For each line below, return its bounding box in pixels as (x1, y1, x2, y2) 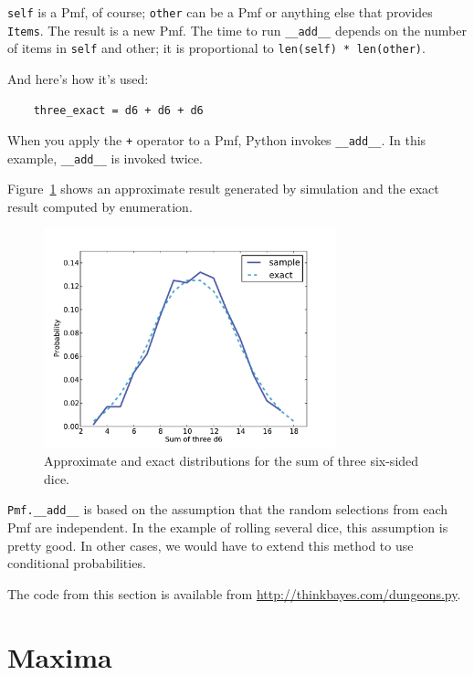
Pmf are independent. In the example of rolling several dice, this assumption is (7, 518, 448, 537)
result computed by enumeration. (7, 197, 193, 216)
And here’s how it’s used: (7, 69, 149, 88)
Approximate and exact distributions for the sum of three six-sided (44, 451, 419, 470)
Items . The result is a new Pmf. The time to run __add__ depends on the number (7, 20, 467, 39)
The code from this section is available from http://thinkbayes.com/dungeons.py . (7, 584, 461, 603)
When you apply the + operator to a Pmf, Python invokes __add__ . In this (7, 131, 427, 150)
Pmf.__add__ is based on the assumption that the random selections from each (7, 500, 448, 519)
